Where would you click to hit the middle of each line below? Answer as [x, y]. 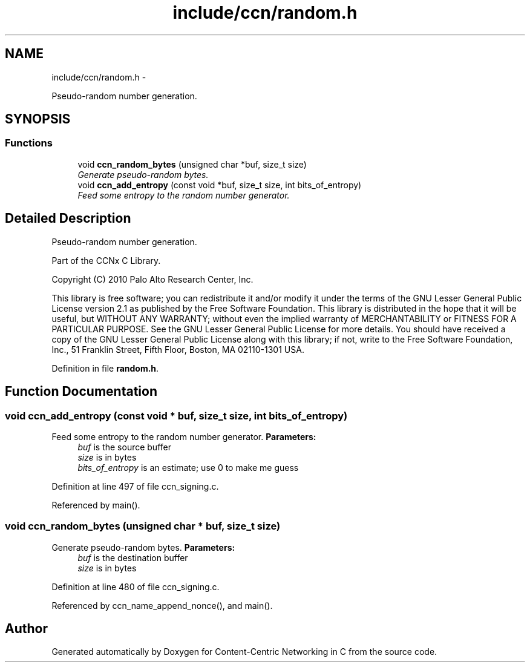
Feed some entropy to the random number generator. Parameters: [184, 436]
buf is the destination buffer [133, 557]
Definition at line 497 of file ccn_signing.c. [135, 486]
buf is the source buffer [124, 447]
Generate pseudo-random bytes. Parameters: [143, 547]
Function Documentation [81, 392]
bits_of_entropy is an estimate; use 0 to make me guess [188, 467]
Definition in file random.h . [105, 368]
